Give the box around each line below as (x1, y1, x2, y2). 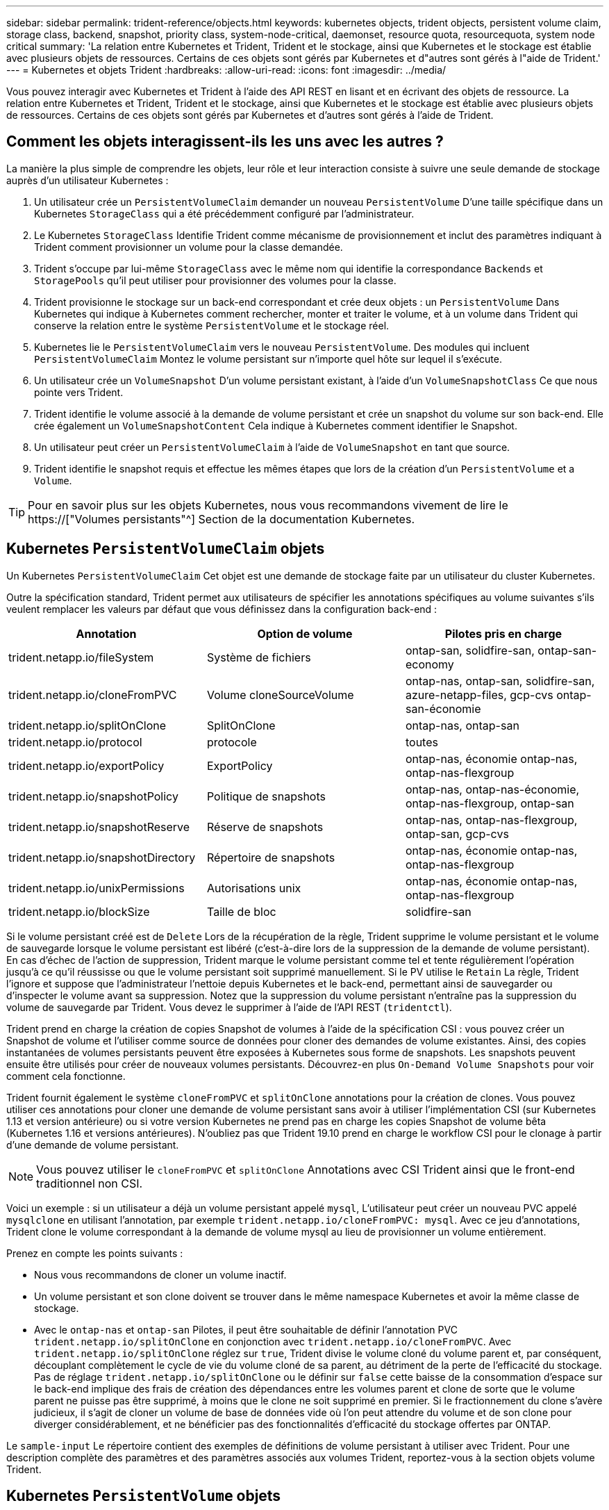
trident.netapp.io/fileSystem (8, 650, 154, 664)
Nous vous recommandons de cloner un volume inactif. (34, 1268, 287, 1281)
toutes (405, 735, 438, 749)
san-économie (405, 701, 481, 716)
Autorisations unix (206, 880, 301, 895)
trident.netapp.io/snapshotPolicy (8, 789, 178, 803)
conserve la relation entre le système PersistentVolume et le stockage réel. (34, 319, 390, 331)
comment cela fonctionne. (6, 1069, 126, 1082)
